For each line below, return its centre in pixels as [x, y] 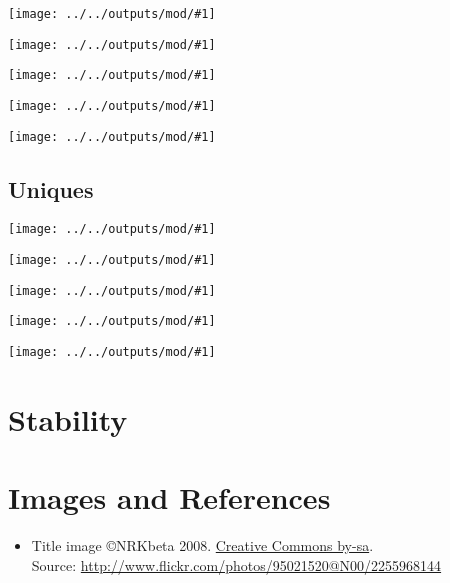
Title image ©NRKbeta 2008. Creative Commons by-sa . [202, 545]
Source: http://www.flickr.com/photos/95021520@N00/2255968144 [236, 564]
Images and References [169, 497]
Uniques [51, 188]
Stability [68, 418]
